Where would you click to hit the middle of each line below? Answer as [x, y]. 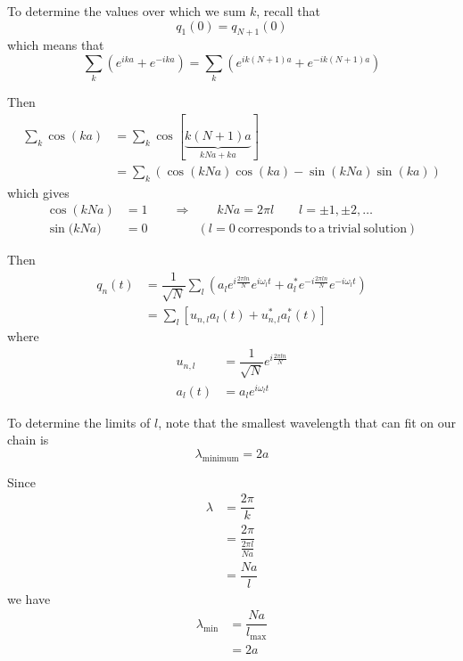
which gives [38, 192]
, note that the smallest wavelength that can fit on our [307, 422]
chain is [28, 440]
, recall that [288, 11]
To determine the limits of [79, 422]
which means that [56, 45]
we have [29, 598]
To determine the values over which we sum [127, 11]
